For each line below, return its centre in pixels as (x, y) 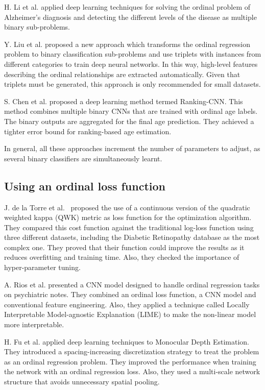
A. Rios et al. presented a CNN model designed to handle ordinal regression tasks (132, 284)
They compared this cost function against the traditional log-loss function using (129, 227)
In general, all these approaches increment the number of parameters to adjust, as (132, 148)
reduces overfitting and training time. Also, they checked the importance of (122, 257)
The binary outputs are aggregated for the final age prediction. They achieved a (129, 121)
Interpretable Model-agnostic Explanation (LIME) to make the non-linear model (130, 314)
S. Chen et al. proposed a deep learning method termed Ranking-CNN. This (124, 101)
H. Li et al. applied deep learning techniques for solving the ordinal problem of (127, 7)
